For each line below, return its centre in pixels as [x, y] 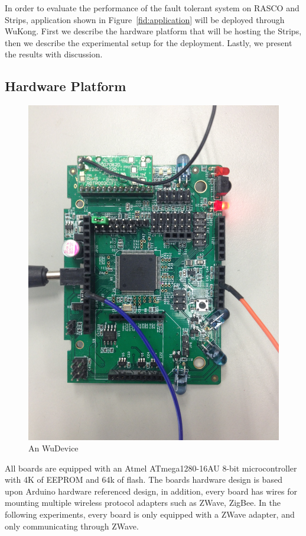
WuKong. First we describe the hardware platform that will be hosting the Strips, [153, 31]
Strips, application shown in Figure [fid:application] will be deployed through [145, 19]
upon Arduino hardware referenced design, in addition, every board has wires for [151, 491]
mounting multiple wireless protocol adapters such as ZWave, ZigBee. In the [143, 503]
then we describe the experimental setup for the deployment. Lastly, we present [149, 42]
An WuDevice [53, 448]
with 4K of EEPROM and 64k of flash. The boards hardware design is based [144, 480]
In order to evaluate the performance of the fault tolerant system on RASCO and [152, 8]
